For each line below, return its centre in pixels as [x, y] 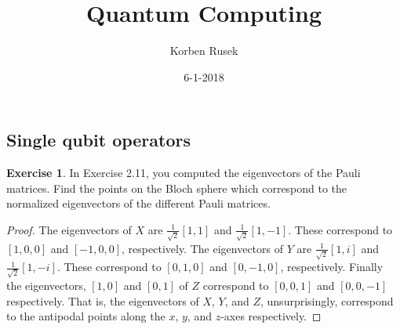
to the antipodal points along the [86, 316]
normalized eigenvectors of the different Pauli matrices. [138, 203]
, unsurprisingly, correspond [327, 300]
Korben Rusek [204, 51]
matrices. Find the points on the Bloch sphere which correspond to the [177, 188]
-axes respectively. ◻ [271, 316]
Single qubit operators [99, 140]
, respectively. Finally [332, 267]
